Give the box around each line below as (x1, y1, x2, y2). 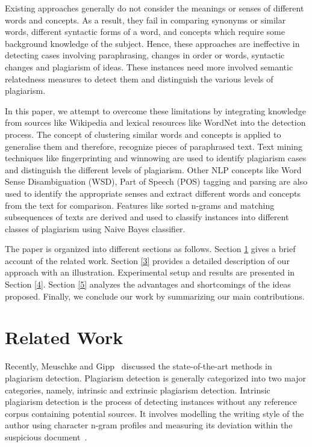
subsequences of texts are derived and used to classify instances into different (5, 211, 289, 223)
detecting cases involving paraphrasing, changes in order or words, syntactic (5, 49, 285, 61)
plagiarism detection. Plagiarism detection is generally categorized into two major (5, 371, 306, 384)
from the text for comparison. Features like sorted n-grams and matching (5, 199, 275, 211)
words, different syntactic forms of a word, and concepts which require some (5, 25, 285, 38)
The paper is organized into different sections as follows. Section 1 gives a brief (5, 242, 296, 255)
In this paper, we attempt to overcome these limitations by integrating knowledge (5, 104, 307, 117)
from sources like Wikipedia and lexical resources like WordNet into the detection (5, 116, 306, 129)
